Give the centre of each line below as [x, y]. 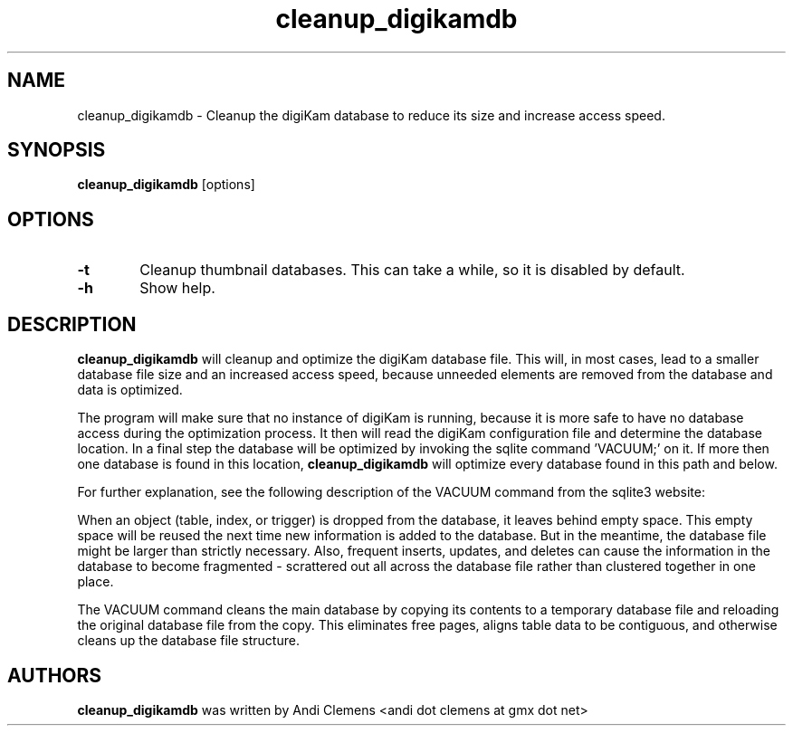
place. [96, 582]
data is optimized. [130, 390]
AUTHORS [55, 675]
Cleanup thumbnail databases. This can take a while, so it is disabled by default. [412, 270]
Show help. [177, 288]
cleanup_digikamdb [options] [166, 185]
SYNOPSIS [57, 150]
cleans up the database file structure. [188, 641]
